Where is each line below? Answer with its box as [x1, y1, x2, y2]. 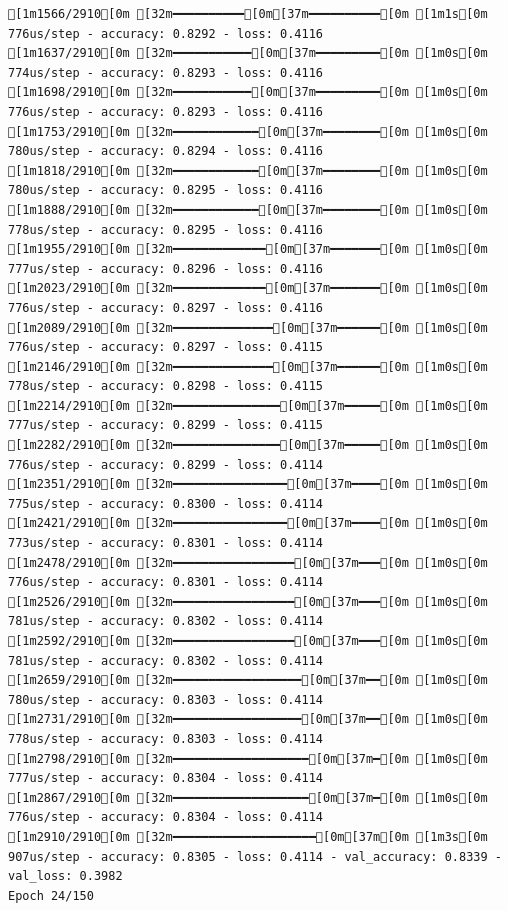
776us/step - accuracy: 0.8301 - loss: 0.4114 [8, 575, 323, 590]
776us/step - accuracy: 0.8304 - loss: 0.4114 [8, 810, 323, 825]
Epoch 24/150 [8, 888, 94, 903]
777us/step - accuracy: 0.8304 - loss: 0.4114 [8, 771, 323, 786]
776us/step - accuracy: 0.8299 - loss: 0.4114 [8, 457, 323, 472]
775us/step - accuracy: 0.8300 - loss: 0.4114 [8, 496, 323, 511]
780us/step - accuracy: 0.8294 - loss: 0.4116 [8, 144, 323, 159]
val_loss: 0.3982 [8, 869, 123, 884]
